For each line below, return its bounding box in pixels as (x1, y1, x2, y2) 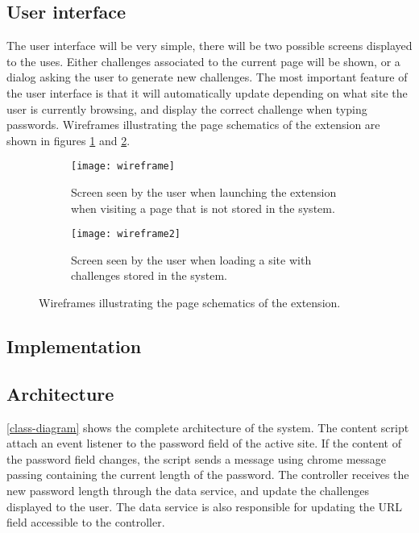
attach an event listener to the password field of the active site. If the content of (6, 435, 401, 452)
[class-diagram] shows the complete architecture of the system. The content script (6, 418, 409, 435)
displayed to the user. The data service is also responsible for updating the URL (6, 498, 403, 514)
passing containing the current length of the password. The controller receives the (6, 466, 409, 483)
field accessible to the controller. (6, 514, 165, 531)
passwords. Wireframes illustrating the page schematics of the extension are (6, 116, 380, 133)
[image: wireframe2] (71, 228, 181, 240)
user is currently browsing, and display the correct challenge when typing (6, 100, 367, 117)
